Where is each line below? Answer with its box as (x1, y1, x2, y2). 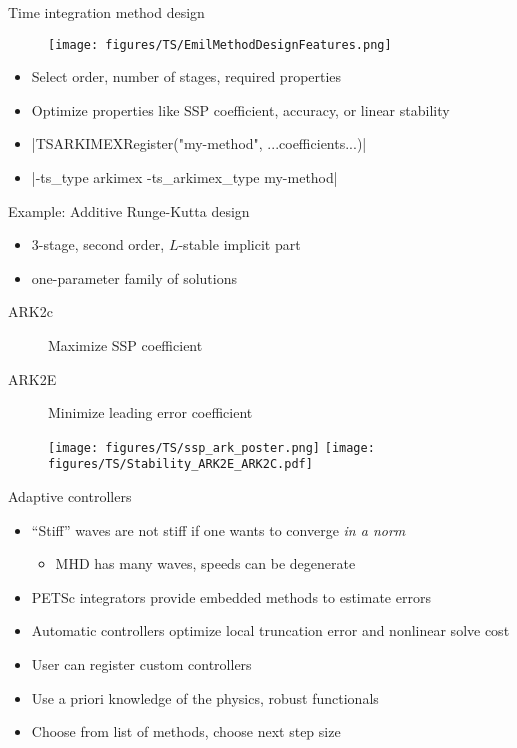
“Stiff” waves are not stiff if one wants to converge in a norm (31, 519, 406, 540)
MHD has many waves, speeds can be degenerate (55, 553, 356, 574)
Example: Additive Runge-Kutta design (8, 200, 250, 221)
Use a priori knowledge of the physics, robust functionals (31, 687, 379, 708)
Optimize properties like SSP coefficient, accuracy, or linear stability (31, 99, 450, 120)
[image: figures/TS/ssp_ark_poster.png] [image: (48, 440, 375, 455)
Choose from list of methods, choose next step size (31, 721, 341, 742)
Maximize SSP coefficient (48, 335, 203, 355)
